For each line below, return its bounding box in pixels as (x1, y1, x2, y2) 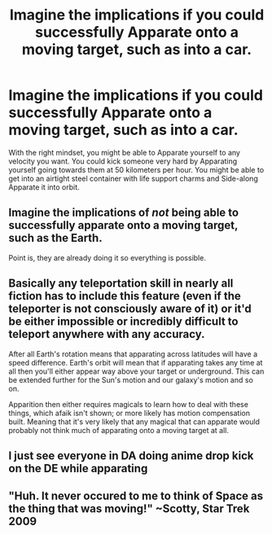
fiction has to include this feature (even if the (8, 289, 242, 303)
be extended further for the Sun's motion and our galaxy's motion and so (8, 374, 254, 384)
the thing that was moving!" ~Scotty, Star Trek (8, 502, 250, 516)
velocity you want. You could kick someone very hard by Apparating (8, 156, 238, 166)
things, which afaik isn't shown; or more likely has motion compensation (8, 408, 251, 418)
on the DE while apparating (8, 462, 148, 475)
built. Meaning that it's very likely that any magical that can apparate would (8, 417, 261, 427)
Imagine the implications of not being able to (8, 206, 239, 220)
